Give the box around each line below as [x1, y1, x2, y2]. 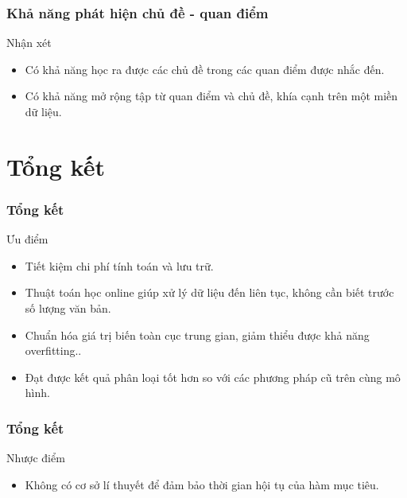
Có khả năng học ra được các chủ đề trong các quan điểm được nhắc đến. [25, 60, 385, 77]
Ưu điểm [6, 231, 48, 247]
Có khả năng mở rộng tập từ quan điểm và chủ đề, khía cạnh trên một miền [25, 88, 398, 104]
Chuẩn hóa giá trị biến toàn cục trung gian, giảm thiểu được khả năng [25, 326, 370, 343]
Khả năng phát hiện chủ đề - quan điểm [6, 2, 269, 22]
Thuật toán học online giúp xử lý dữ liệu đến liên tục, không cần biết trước [25, 284, 394, 301]
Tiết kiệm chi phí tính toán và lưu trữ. [25, 257, 214, 274]
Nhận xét [6, 34, 52, 51]
